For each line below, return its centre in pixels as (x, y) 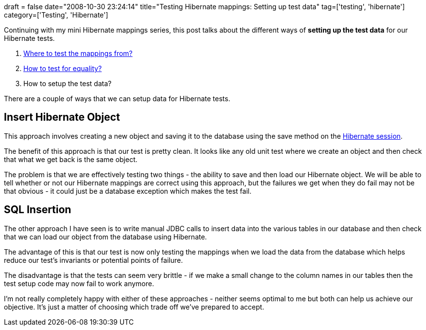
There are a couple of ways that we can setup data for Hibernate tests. (117, 99)
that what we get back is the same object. (71, 159)
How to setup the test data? (68, 83)
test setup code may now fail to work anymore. (79, 283)
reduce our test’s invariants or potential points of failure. (93, 260)
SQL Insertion (38, 210)
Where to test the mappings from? (78, 53)
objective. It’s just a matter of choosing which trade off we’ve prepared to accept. (134, 307)
